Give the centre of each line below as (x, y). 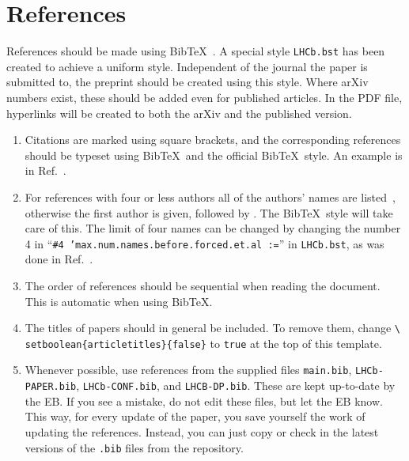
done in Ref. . (59, 259)
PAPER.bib (51, 387)
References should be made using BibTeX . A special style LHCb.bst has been (196, 51)
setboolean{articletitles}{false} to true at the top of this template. (203, 343)
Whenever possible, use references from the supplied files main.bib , (188, 370)
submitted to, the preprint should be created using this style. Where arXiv (187, 82)
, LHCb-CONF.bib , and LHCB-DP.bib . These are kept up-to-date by (236, 385)
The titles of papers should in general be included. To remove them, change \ (212, 328)
